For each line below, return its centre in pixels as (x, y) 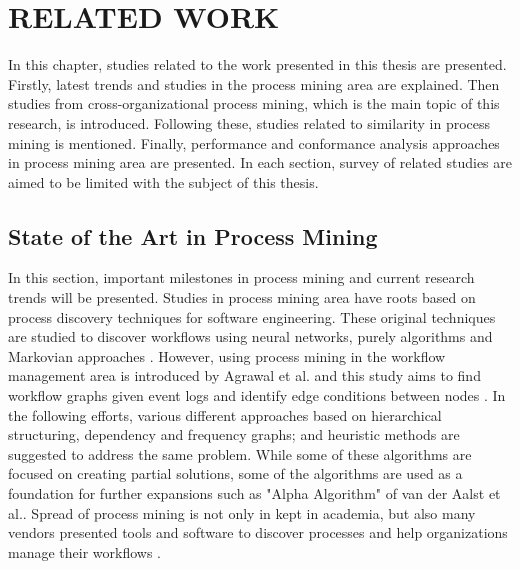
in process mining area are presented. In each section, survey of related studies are (260, 162)
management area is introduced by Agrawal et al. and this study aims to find (244, 375)
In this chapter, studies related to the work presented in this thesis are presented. (257, 64)
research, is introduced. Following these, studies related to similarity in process (249, 122)
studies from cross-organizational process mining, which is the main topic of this (254, 103)
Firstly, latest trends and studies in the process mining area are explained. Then (254, 83)
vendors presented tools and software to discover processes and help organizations (258, 532)
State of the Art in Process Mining (193, 235)
